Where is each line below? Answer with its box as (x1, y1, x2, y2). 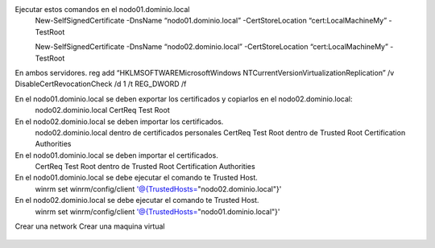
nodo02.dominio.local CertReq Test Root (35, 105, 170, 115)
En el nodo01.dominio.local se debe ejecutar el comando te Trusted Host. (14, 173, 258, 183)
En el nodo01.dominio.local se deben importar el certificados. (14, 150, 219, 160)
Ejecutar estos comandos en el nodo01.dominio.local (14, 5, 190, 14)
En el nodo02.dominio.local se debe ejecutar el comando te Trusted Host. (14, 196, 259, 205)
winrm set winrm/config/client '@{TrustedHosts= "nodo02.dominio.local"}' (35, 184, 282, 193)
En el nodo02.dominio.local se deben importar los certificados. (14, 117, 224, 126)
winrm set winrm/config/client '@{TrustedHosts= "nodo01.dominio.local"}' (35, 206, 281, 217)
